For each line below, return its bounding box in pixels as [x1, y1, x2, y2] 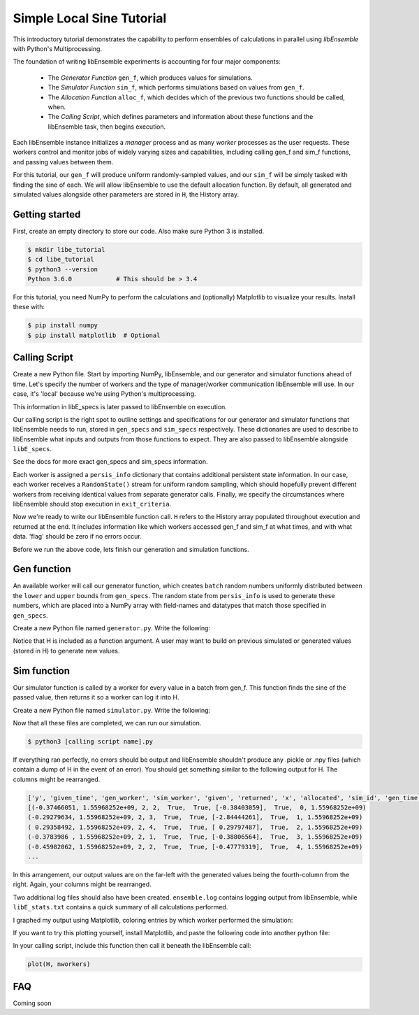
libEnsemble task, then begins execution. [47, 122, 166, 131]
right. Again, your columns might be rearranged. [13, 880, 152, 888]
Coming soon [13, 999, 52, 1007]
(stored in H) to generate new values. [13, 646, 120, 655]
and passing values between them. [13, 157, 114, 166]
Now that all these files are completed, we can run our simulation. [13, 718, 202, 727]
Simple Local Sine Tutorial [13, 10, 167, 26]
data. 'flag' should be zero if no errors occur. [13, 532, 142, 541]
